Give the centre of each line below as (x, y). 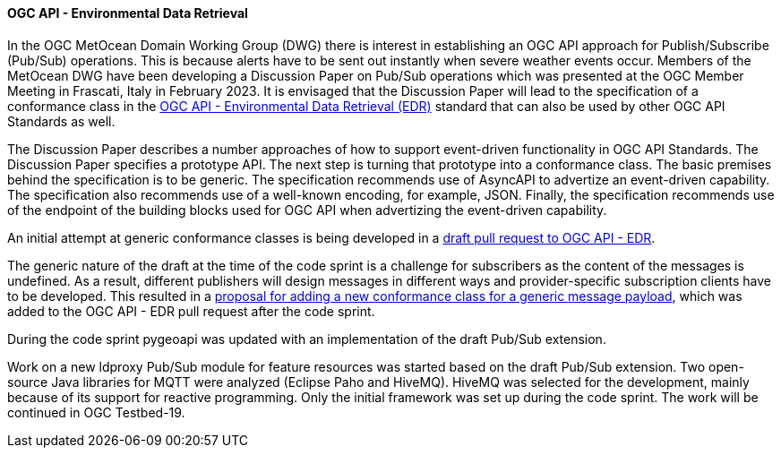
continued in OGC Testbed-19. (96, 412)
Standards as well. (61, 121)
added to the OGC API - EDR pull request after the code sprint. (191, 311)
